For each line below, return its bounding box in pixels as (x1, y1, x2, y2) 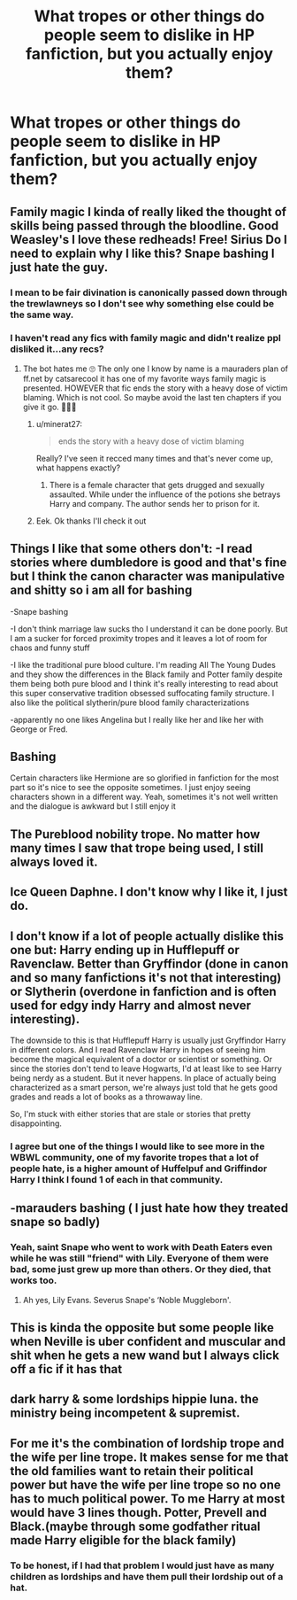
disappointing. (10, 1118, 63, 1129)
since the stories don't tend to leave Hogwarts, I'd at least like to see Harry (10, 1063, 282, 1074)
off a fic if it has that (10, 1362, 123, 1377)
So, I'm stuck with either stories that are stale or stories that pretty (10, 1109, 251, 1120)
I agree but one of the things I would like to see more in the (10, 1140, 265, 1153)
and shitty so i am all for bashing (10, 583, 193, 598)
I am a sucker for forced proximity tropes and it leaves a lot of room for (10, 633, 268, 643)
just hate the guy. (10, 260, 109, 275)
